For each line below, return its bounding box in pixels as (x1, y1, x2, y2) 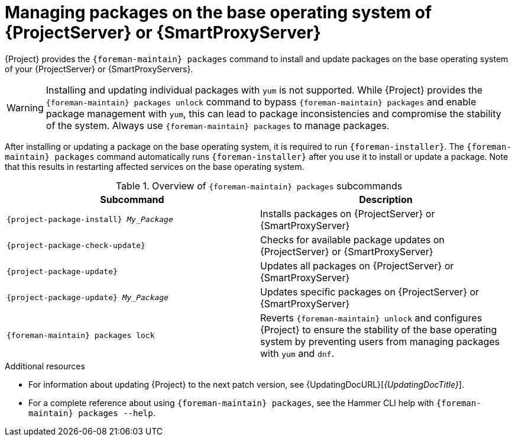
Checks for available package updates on (260, 233, 445, 246)
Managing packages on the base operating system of (5, 2, 432, 22)
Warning (7, 101, 44, 114)
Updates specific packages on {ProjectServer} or (260, 285, 480, 298)
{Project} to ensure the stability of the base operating (260, 323, 497, 336)
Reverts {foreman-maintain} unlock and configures (260, 311, 482, 324)
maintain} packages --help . (28, 407, 156, 418)
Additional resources (5, 360, 85, 371)
